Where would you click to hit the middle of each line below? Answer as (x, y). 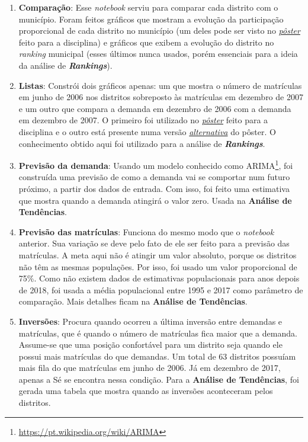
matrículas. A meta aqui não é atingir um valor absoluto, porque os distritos (158, 254)
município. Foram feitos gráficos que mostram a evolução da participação (151, 19)
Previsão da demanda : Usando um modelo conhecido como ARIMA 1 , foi (156, 164)
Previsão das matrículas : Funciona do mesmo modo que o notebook (146, 231)
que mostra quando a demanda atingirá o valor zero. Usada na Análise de (155, 200)
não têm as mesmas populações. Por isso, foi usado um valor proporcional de (158, 266)
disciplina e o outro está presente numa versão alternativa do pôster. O (147, 131)
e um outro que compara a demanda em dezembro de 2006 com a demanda (155, 108)
